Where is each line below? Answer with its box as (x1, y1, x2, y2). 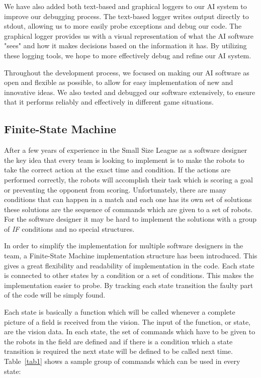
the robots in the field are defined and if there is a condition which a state (4, 336, 233, 346)
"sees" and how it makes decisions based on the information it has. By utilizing (4, 40, 247, 51)
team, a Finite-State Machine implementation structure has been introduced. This (4, 250, 257, 261)
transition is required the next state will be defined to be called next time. (4, 346, 233, 356)
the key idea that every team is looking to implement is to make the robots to (4, 154, 244, 165)
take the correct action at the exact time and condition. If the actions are (4, 164, 231, 175)
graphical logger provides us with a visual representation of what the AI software (4, 30, 254, 41)
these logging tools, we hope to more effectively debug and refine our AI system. (4, 50, 251, 60)
